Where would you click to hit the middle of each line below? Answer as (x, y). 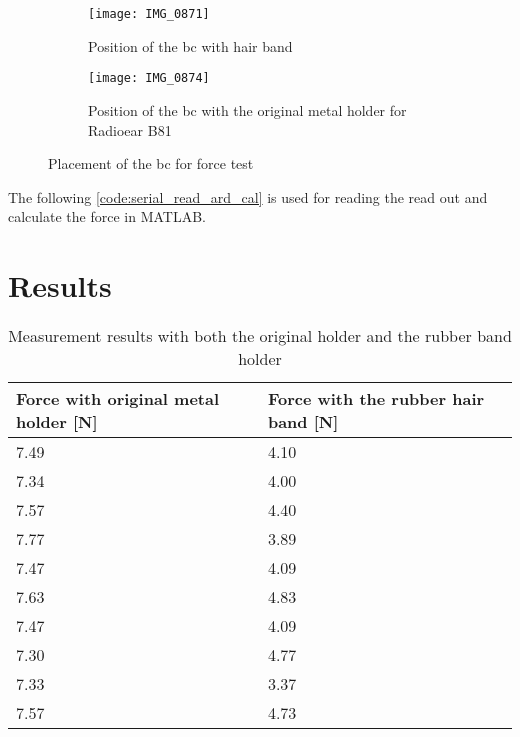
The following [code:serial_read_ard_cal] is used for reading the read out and (248, 196)
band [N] (303, 421)
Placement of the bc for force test (151, 163)
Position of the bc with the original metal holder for (247, 109)
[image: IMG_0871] (149, 14)
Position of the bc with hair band (190, 45)
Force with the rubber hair (376, 398)
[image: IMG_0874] (149, 78)
